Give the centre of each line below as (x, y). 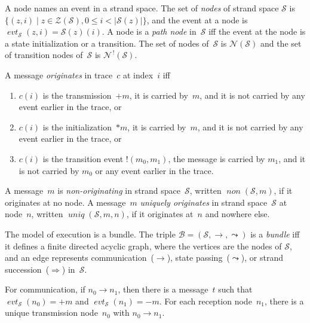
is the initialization (77, 127)
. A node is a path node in (149, 31)
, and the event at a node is (197, 19)
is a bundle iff (275, 234)
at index (138, 74)
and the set (281, 43)
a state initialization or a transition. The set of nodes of (107, 43)
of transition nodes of (44, 55)
